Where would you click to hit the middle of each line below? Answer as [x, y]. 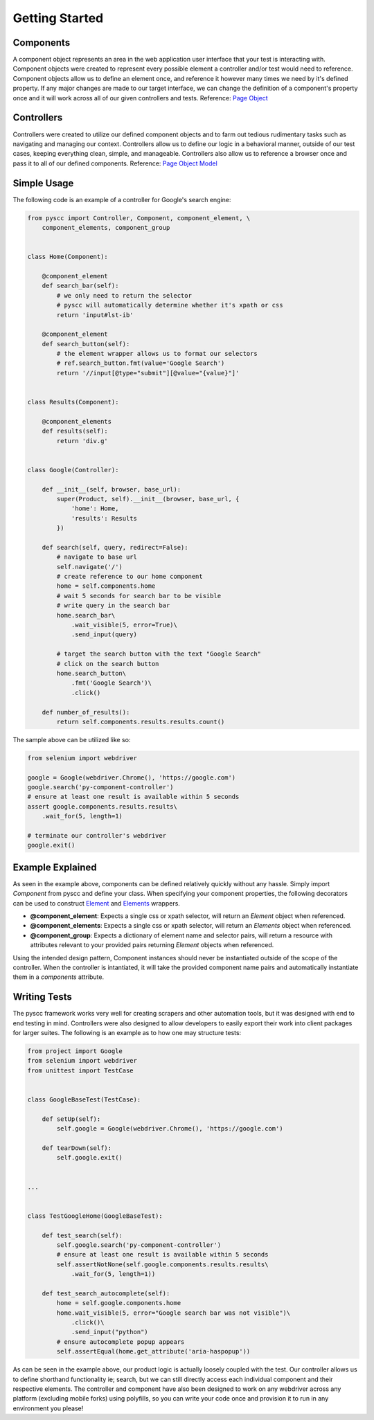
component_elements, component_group [106, 227]
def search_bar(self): [80, 286]
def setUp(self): [71, 1119]
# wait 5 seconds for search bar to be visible [139, 596]
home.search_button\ [91, 673]
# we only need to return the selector [124, 295]
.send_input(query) [104, 635]
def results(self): [75, 431]
